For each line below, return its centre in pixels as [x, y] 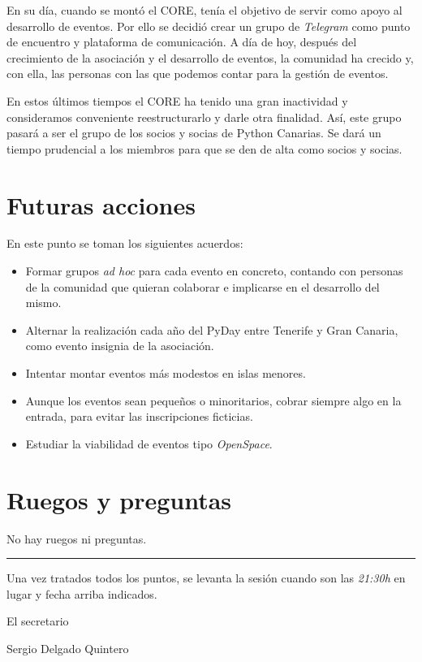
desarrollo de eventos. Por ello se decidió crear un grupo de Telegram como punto [209, 26]
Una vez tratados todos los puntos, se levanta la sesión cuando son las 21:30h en [206, 578]
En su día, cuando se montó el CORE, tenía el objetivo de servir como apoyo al [205, 10]
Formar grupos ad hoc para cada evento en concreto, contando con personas [214, 271]
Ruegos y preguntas [119, 499]
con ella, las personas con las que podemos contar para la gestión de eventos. [198, 74]
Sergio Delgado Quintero [68, 648]
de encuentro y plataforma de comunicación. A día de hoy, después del [182, 42]
